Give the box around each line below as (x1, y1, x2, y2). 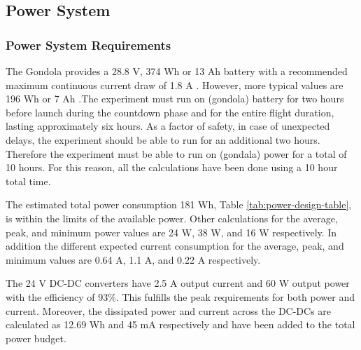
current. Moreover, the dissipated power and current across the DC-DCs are (6, 303, 332, 318)
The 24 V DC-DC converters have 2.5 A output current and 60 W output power (6, 276, 350, 290)
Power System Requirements (6, 36, 171, 53)
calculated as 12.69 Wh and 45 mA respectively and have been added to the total (6, 317, 355, 332)
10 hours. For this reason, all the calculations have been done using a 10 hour (6, 160, 338, 175)
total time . (6, 173, 51, 188)
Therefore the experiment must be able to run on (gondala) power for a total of (6, 146, 347, 161)
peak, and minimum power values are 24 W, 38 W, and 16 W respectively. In (6, 224, 337, 239)
